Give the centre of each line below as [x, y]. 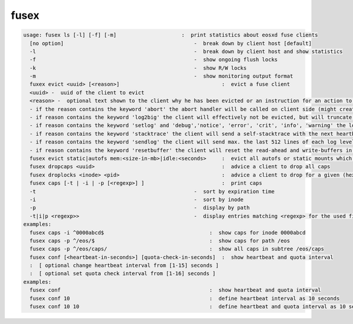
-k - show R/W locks [138, 68]
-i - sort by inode [137, 199]
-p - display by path [140, 208]
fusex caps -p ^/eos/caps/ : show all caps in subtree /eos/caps [177, 249]
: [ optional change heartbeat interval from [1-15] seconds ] [124, 265]
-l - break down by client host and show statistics [186, 51]
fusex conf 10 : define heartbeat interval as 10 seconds [185, 298]
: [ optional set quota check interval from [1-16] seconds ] [123, 274]
